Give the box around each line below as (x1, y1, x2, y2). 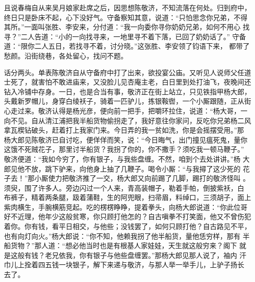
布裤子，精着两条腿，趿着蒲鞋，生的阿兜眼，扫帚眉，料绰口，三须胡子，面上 (4, 192, 251, 202)
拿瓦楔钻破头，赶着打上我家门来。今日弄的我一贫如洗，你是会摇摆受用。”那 (4, 125, 244, 135)
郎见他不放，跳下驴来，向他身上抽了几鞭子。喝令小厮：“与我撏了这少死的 (4, 163, 241, 173)
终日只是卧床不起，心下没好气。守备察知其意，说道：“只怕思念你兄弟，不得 (4, 12, 248, 22)
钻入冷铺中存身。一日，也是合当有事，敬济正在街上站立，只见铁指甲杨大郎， (4, 86, 251, 96)
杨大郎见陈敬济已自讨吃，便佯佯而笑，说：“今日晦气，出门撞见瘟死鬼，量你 (4, 134, 248, 144)
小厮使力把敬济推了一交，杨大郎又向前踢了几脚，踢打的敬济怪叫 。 (34, 173, 250, 183)
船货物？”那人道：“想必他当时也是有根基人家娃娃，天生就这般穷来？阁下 (4, 240, 237, 251)
